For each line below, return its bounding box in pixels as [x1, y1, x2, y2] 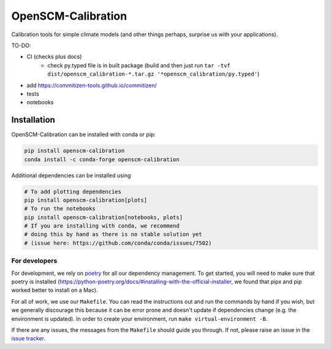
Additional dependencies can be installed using [11, 172, 131, 179]
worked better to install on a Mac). [11, 286, 98, 294]
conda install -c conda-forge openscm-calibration [24, 156, 180, 163]
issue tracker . [11, 335, 46, 342]
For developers [11, 256, 58, 265]
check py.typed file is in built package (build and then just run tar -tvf [47, 61, 231, 69]
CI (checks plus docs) [26, 53, 82, 61]
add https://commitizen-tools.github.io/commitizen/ [26, 82, 158, 89]
